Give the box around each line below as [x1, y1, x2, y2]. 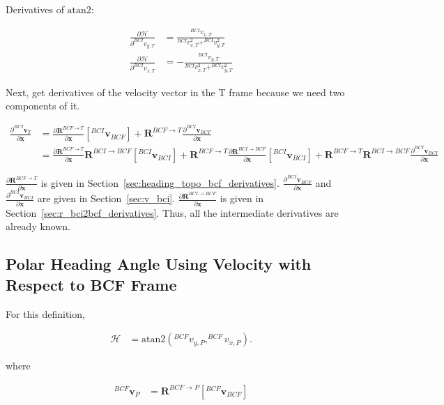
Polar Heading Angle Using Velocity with [6, 253, 312, 275]
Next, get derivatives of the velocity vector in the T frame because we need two [6, 84, 345, 99]
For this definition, [6, 306, 85, 321]
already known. [6, 219, 71, 234]
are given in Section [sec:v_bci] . [37, 191, 176, 206]
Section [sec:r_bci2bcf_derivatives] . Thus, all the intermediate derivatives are [6, 205, 339, 220]
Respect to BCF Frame [6, 273, 177, 295]
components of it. [6, 98, 80, 113]
